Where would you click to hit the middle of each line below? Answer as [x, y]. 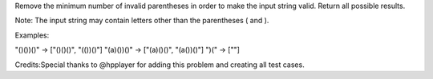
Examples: [32, 35]
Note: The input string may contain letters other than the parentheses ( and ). [142, 21]
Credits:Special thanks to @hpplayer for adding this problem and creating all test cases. [160, 65]
